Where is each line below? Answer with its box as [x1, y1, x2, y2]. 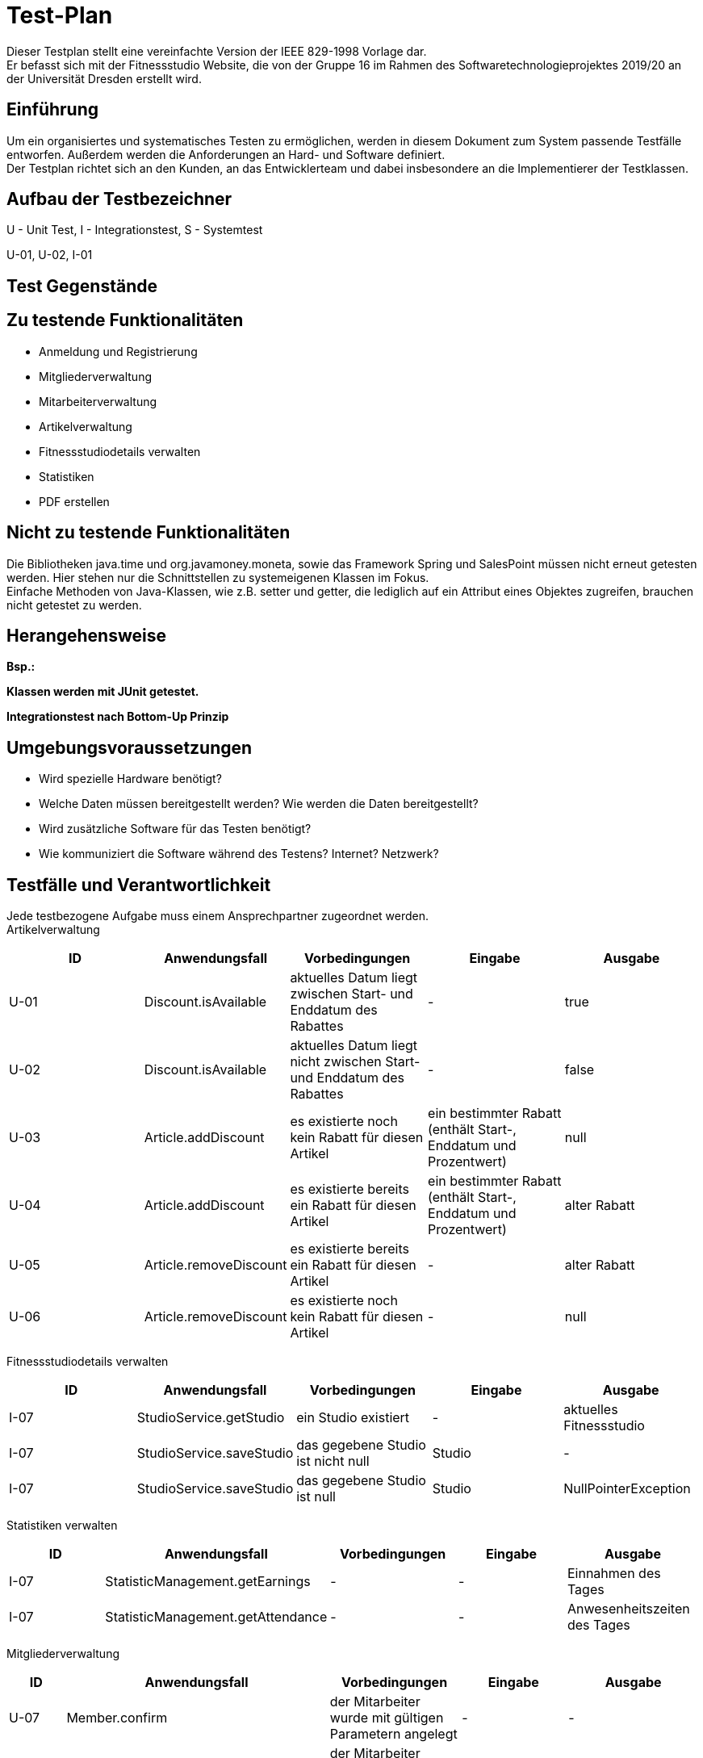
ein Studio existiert [296, 1409, 410, 1426]
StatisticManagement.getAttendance [105, 1609, 328, 1626]
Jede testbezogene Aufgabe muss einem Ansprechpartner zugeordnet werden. [6, 909, 429, 923]
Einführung [6, 99, 98, 120]
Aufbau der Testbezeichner [6, 189, 232, 210]
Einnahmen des [567, 1565, 661, 1582]
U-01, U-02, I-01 [6, 248, 93, 262]
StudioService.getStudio [136, 1409, 285, 1426]
